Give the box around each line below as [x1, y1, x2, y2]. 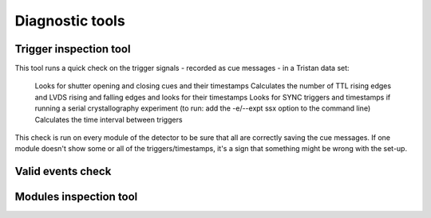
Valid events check [14, 165, 112, 178]
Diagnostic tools [14, 12, 125, 29]
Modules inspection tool [14, 190, 138, 204]
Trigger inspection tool [14, 42, 131, 56]
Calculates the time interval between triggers [34, 115, 183, 124]
